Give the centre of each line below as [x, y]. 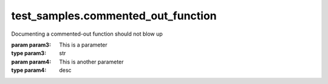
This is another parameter [91, 62]
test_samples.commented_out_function [114, 16]
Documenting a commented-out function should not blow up [87, 34]
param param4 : [31, 62]
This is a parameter [83, 45]
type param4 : [29, 70]
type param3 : [29, 53]
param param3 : [31, 45]
